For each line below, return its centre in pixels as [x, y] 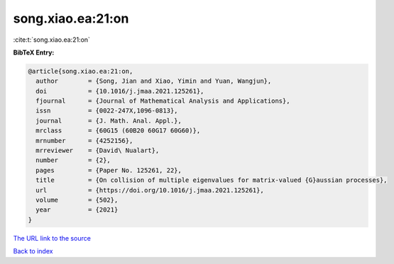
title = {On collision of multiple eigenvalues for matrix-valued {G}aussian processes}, [212, 180]
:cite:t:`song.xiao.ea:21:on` [51, 40]
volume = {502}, [77, 200]
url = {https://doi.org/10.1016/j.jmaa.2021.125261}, [150, 190]
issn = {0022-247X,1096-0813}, [107, 111]
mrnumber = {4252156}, [84, 140]
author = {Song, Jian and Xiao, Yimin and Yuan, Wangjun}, [154, 81]
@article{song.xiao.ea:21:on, [81, 71]
